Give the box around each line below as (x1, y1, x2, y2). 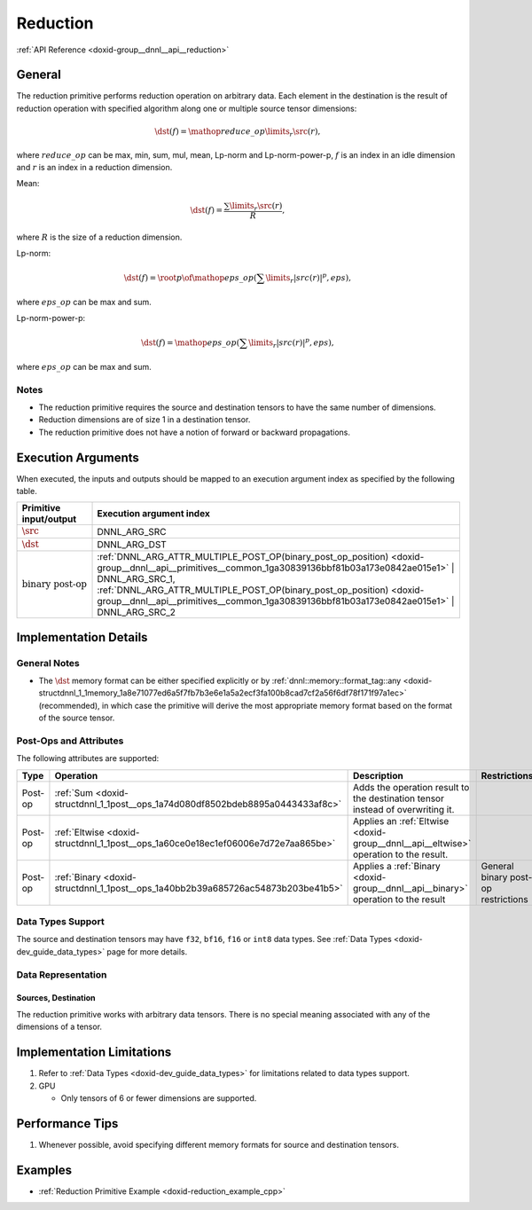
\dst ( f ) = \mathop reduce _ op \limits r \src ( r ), (154, 127, 321, 138)
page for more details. (106, 946, 188, 957)
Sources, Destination (16, 993, 97, 1003)
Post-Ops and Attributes (16, 735, 124, 747)
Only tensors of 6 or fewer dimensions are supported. (60, 1092, 257, 1104)
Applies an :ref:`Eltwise (352, 814, 450, 827)
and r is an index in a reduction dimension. (16, 161, 173, 172)
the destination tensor (352, 792, 445, 805)
